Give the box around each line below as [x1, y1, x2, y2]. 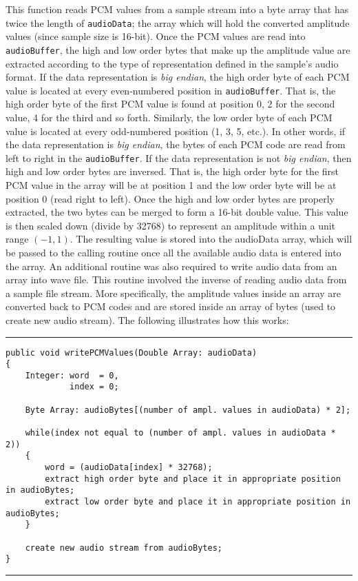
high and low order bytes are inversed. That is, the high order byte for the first [6, 164, 339, 179]
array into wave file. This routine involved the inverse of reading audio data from [6, 272, 347, 287]
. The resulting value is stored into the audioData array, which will [70, 232, 352, 246]
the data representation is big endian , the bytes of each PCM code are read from [6, 137, 346, 152]
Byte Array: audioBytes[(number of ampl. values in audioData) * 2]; [25, 405, 351, 415]
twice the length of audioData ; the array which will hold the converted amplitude [6, 15, 350, 30]
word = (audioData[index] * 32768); [45, 462, 213, 473]
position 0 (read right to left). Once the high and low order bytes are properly [6, 191, 335, 205]
